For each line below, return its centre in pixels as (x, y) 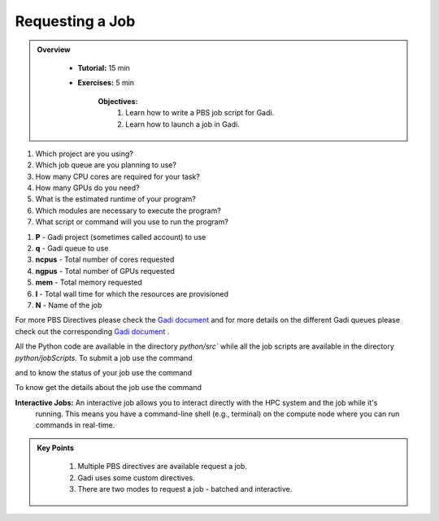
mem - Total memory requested (89, 282)
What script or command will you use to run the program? (132, 222)
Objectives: (118, 101)
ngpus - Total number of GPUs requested (105, 271)
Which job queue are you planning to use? (106, 165)
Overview (54, 50)
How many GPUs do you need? (87, 188)
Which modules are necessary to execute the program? (128, 211)
